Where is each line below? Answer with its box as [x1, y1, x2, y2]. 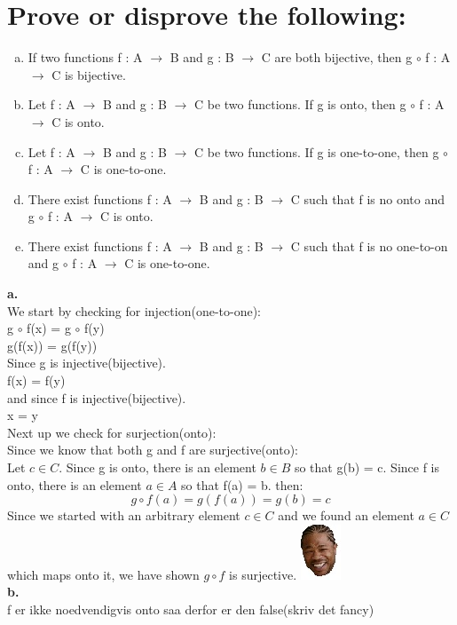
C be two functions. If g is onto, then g [193, 95, 406, 114]
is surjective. [229, 565, 297, 583]
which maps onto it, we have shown [7, 565, 200, 583]
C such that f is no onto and [290, 189, 445, 208]
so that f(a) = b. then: [181, 475, 303, 494]
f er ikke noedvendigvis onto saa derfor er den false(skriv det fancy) [7, 599, 374, 618]
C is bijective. [51, 65, 126, 83]
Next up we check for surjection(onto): [7, 423, 217, 441]
